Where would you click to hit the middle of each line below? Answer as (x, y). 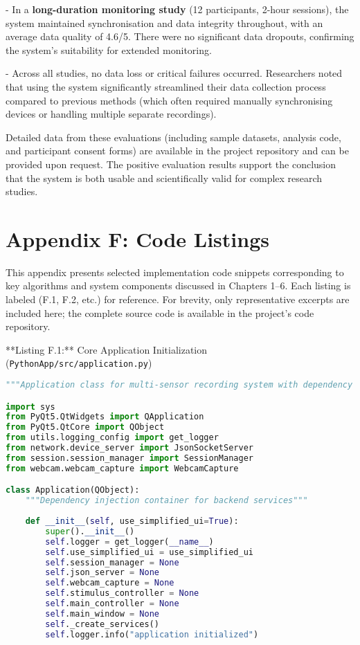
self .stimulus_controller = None (122, 593)
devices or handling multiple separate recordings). (111, 114)
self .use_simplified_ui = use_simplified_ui (149, 552)
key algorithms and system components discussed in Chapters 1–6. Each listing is (178, 285)
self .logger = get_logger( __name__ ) (129, 542)
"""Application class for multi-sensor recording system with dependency (179, 385)
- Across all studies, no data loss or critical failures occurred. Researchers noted (174, 73)
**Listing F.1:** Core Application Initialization (107, 349)
